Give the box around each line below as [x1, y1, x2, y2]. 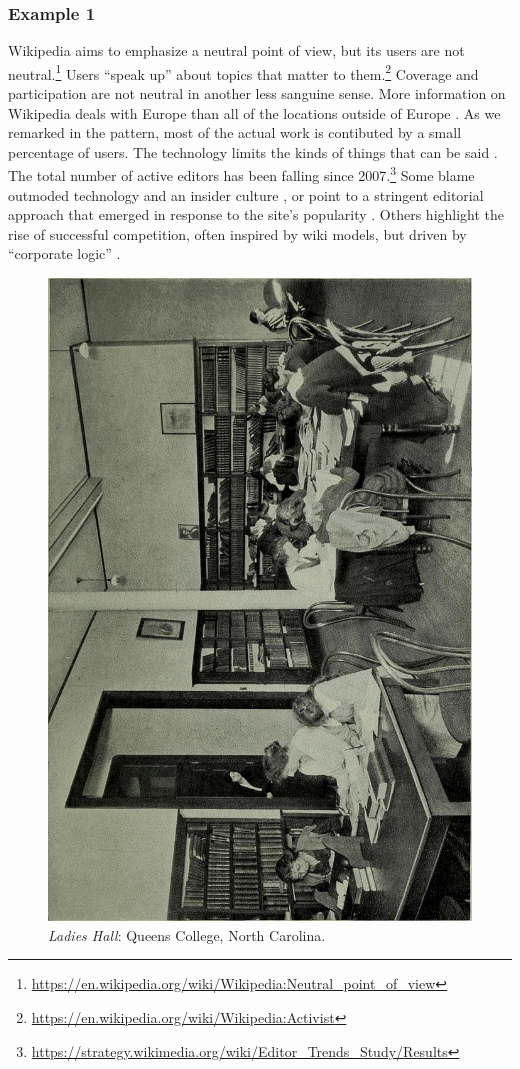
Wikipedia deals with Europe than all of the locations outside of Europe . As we [8, 102, 501, 123]
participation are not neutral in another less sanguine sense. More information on [8, 83, 506, 104]
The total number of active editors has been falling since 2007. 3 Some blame [8, 162, 475, 186]
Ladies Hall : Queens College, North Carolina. [48, 924, 326, 945]
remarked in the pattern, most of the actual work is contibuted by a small [8, 122, 462, 143]
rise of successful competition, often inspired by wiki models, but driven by [8, 223, 467, 244]
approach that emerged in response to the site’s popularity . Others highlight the [8, 204, 505, 225]
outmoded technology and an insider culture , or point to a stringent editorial [8, 184, 484, 205]
